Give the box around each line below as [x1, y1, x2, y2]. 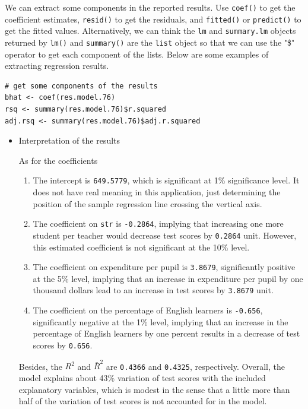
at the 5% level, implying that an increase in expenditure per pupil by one [33, 272, 303, 284]
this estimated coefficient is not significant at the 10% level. [33, 240, 250, 253]
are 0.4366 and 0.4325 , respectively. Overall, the [106, 360, 285, 372]
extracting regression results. [5, 59, 109, 72]
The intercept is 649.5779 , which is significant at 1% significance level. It [33, 174, 300, 186]
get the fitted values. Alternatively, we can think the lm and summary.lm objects [5, 24, 296, 37]
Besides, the [18, 360, 62, 372]
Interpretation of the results [18, 134, 120, 147]
